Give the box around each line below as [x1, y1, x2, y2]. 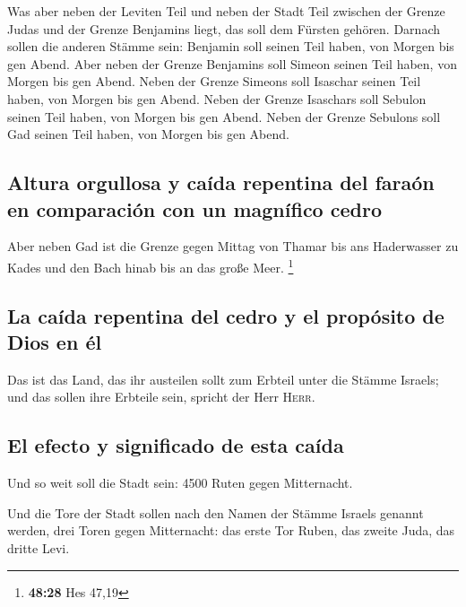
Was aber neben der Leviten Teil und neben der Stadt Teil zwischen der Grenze [7, 2, 445, 20]
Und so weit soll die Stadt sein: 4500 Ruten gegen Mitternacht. [7, 473, 353, 492]
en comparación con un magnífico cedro [7, 195, 382, 222]
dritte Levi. [7, 538, 70, 557]
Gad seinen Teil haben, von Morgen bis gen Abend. [7, 125, 289, 143]
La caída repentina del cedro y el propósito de [7, 301, 444, 329]
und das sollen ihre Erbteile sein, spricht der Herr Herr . [7, 387, 315, 406]
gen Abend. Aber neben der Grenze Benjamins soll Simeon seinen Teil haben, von [7, 54, 457, 73]
